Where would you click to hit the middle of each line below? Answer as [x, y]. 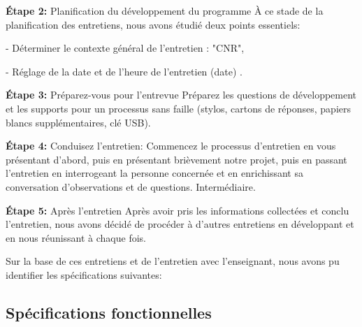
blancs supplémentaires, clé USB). [78, 122]
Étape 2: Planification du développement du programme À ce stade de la [165, 10]
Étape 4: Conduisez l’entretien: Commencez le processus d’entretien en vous [171, 146]
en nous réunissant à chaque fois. [76, 237]
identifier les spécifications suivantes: [84, 274]
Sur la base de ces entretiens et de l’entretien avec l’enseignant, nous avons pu [173, 261]
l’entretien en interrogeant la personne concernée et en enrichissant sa [154, 173]
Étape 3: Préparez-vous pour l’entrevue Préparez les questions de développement [181, 95]
